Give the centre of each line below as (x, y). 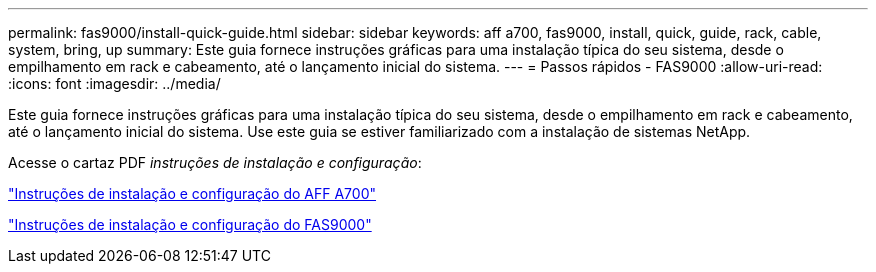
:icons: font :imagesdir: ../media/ (114, 83)
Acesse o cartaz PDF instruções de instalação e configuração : (215, 162)
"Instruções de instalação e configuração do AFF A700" (192, 193)
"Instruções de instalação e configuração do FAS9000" (190, 224)
